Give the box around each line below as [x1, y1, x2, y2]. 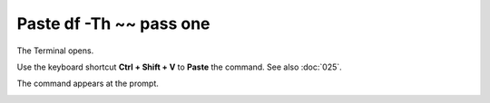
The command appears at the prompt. [16, 78, 159, 89]
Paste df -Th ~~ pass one [16, 14, 211, 33]
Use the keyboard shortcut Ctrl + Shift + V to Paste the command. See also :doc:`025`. [16, 61, 342, 72]
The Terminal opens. [16, 45, 94, 56]
